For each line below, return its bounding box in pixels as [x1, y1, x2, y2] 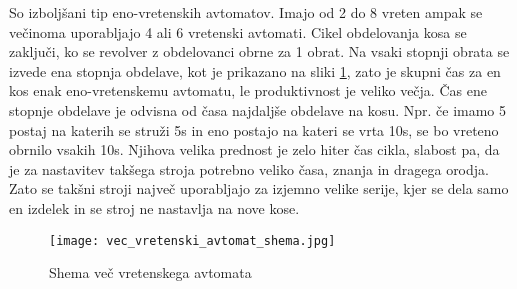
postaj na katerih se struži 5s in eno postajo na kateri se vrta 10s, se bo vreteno [9, 119, 499, 140]
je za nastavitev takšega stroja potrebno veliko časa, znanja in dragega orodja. [9, 158, 489, 179]
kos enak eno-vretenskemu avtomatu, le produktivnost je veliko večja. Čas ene [9, 80, 487, 101]
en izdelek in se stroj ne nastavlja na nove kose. [9, 197, 300, 218]
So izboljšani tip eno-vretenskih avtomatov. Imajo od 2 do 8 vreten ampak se [9, 2, 483, 22]
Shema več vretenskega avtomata [49, 262, 252, 283]
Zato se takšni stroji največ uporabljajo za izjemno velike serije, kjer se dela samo [9, 178, 509, 199]
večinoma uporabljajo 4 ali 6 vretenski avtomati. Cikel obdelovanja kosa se [9, 21, 467, 42]
